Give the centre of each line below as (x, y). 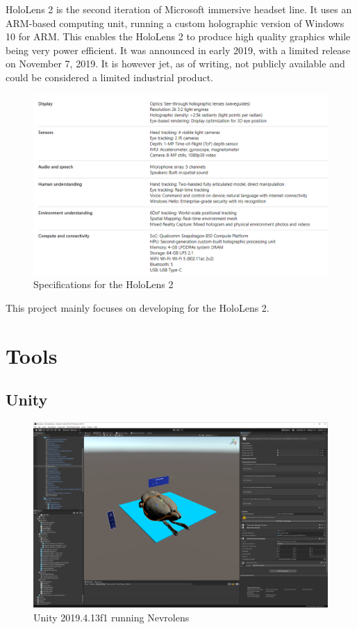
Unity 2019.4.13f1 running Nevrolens (111, 617)
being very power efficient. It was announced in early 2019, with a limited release (178, 50)
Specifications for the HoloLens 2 (103, 284)
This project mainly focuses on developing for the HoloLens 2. (138, 307)
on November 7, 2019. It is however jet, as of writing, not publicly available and (175, 64)
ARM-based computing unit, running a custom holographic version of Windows (175, 23)
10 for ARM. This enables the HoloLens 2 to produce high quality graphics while (178, 36)
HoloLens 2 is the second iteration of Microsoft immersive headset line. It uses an (179, 9)
